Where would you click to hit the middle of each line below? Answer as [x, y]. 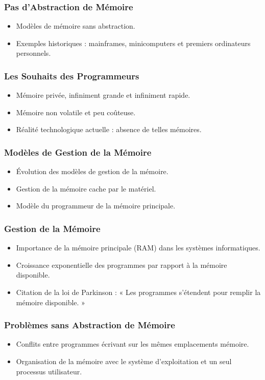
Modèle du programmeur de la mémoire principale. [96, 206]
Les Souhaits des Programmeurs [72, 76]
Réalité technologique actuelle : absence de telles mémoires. [109, 129]
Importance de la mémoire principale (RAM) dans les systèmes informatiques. [138, 248]
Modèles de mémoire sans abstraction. [76, 26]
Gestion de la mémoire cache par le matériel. [86, 188]
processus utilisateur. [49, 371]
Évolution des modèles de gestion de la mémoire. [92, 171]
